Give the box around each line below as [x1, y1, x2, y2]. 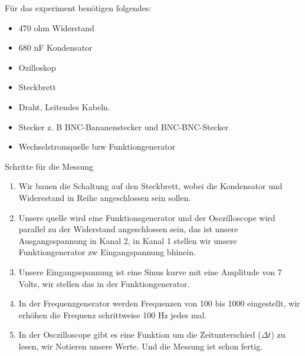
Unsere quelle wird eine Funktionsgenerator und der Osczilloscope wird [18, 211, 276, 223]
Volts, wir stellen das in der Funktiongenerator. [18, 277, 190, 289]
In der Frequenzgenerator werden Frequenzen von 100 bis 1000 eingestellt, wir [18, 297, 300, 309]
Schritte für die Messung [5, 160, 93, 172]
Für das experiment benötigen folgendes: [5, 2, 152, 14]
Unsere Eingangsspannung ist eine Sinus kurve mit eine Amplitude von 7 [18, 265, 282, 278]
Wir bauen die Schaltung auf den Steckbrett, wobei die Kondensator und [18, 180, 283, 192]
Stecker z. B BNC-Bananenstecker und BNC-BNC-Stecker [18, 120, 229, 133]
